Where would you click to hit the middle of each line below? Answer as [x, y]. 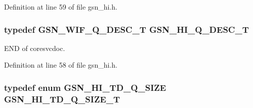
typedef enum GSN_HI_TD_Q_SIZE [85, 87]
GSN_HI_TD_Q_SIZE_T [62, 99]
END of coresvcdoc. [35, 48]
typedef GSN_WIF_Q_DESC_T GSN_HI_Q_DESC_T [126, 29]
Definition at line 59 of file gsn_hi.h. [61, 7]
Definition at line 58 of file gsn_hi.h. [61, 65]
